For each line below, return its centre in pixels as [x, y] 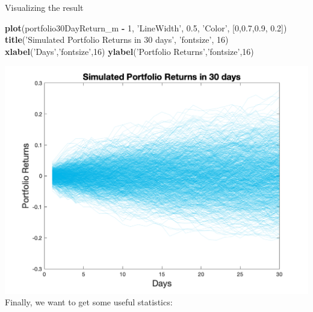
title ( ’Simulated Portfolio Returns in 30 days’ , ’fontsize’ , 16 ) [117, 40]
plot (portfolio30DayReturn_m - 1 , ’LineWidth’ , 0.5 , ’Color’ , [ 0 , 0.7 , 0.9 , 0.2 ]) [146, 27]
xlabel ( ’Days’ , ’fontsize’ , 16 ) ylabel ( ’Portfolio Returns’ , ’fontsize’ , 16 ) [129, 51]
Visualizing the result [44, 7]
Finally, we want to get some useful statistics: [89, 302]
